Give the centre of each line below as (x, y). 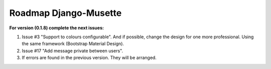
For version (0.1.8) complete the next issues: (56, 28)
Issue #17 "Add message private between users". (72, 51)
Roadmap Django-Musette (65, 13)
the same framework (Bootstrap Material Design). (73, 44)
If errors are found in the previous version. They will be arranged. (89, 58)
